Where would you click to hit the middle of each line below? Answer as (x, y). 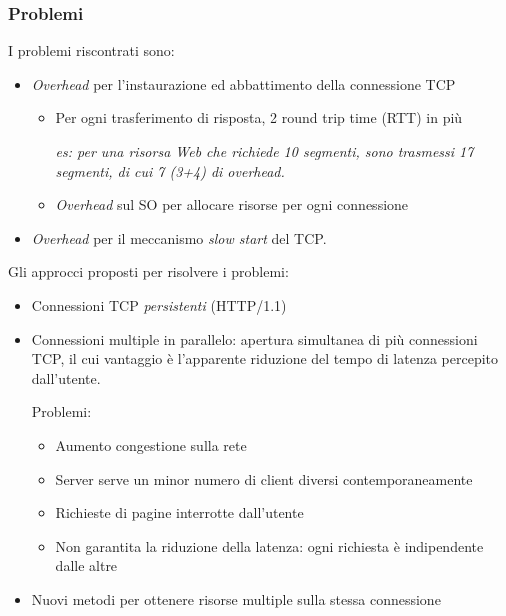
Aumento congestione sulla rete (151, 444)
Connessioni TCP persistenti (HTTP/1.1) (159, 304)
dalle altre (86, 565)
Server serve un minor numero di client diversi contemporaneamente (264, 478)
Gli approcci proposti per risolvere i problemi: (148, 271)
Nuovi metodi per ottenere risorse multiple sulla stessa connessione (236, 598)
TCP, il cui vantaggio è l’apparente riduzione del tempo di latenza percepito (265, 358)
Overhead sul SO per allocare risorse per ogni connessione (232, 204)
